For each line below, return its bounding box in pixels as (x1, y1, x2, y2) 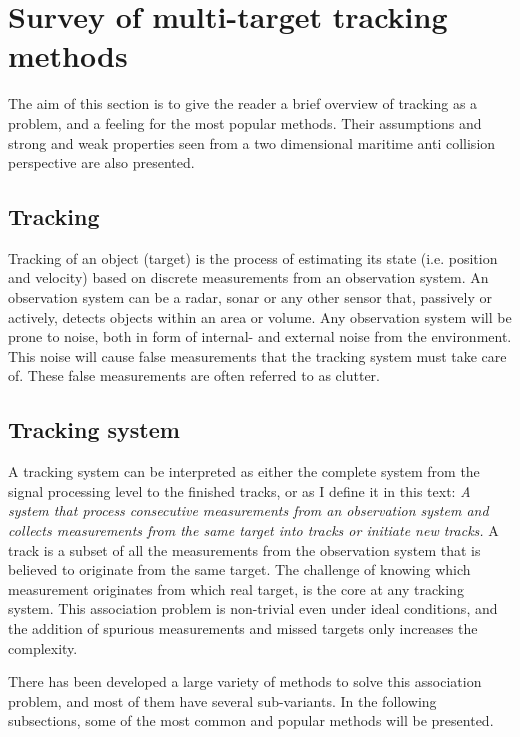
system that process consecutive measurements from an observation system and (8, 500, 489, 521)
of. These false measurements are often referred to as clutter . (8, 365, 381, 386)
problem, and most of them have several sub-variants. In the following (8, 690, 437, 711)
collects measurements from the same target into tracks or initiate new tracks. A (8, 520, 499, 541)
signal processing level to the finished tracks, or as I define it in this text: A (8, 480, 471, 501)
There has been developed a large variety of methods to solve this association (8, 671, 482, 692)
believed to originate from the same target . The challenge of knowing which (8, 559, 471, 580)
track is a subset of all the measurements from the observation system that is (8, 539, 481, 560)
